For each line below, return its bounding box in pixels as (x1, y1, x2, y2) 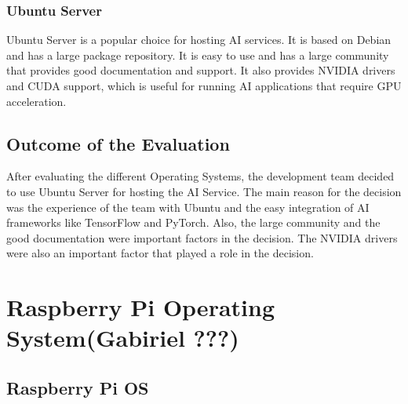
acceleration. (6, 93, 67, 109)
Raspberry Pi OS (6, 375, 149, 399)
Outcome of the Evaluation (6, 131, 230, 155)
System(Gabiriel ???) (6, 322, 239, 354)
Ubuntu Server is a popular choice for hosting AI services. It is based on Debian (6, 31, 392, 48)
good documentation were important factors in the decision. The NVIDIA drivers (6, 229, 398, 246)
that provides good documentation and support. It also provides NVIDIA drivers (6, 62, 395, 78)
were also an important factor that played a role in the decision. (6, 245, 314, 261)
